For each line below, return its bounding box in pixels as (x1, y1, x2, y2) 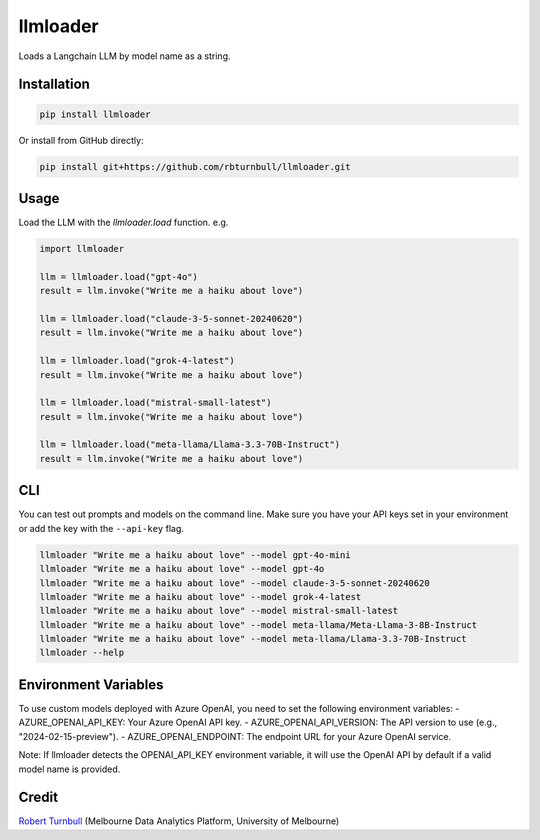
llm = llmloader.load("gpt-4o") (39, 271, 199, 282)
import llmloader (39, 243, 125, 254)
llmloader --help (39, 647, 125, 659)
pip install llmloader (39, 108, 151, 120)
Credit (18, 789, 59, 806)
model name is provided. (18, 763, 121, 775)
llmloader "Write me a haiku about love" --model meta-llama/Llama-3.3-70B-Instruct (39, 633, 467, 645)
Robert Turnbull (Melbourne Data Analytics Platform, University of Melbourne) (18, 815, 340, 827)
